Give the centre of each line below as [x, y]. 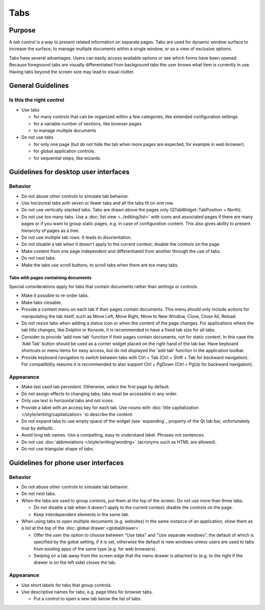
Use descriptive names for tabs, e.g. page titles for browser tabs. [87, 592]
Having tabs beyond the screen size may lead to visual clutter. [72, 72]
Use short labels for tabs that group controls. [67, 585]
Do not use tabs [37, 137]
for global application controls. [65, 151]
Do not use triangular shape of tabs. [58, 449]
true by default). [38, 428]
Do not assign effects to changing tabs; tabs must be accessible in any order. [99, 394]
